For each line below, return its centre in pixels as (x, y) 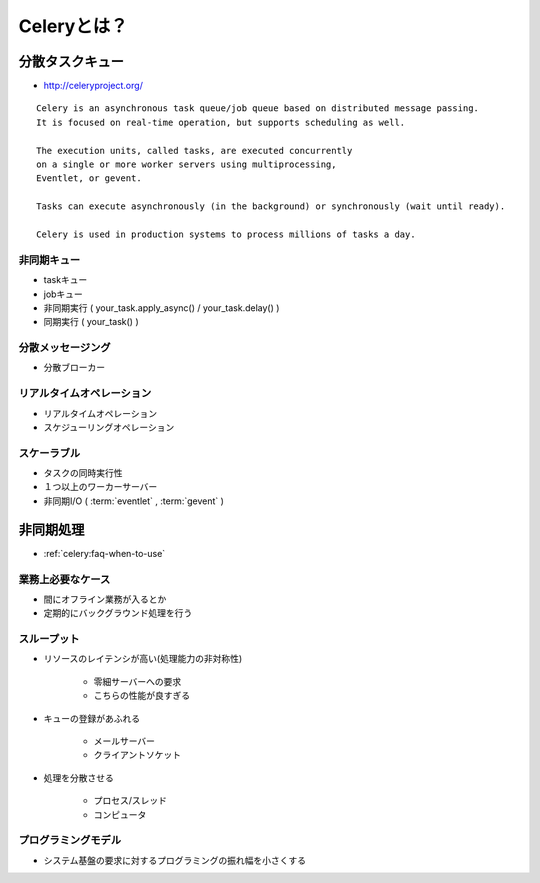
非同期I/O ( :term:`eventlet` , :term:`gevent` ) (134, 501)
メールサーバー (124, 741)
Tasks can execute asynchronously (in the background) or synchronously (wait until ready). (271, 206)
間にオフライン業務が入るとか (105, 599)
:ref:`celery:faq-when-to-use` (104, 553)
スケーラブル (49, 453)
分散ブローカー (74, 367)
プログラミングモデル (70, 840)
